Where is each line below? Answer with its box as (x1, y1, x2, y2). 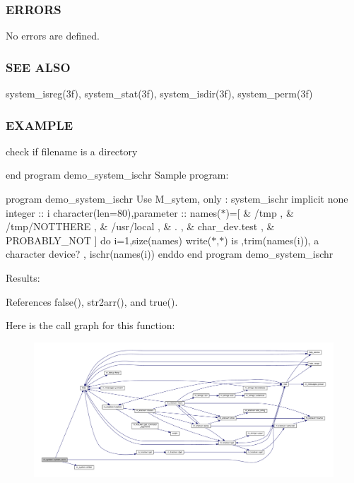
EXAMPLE (6, 116, 73, 133)
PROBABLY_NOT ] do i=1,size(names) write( (6, 232, 212, 247)
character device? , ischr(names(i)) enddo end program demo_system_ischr (6, 246, 334, 261)
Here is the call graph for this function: (6, 318, 175, 333)
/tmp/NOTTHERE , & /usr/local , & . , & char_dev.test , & (6, 219, 275, 234)
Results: (6, 270, 40, 285)
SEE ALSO (6, 58, 71, 76)
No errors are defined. (6, 28, 100, 43)
